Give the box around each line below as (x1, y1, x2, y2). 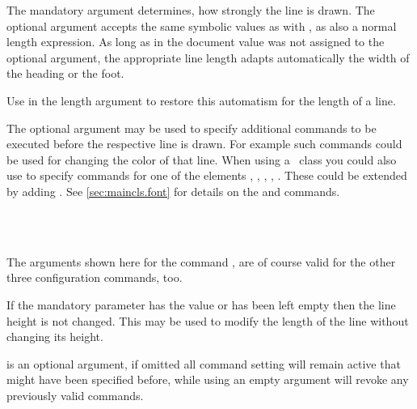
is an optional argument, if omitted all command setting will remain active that (6, 355, 401, 372)
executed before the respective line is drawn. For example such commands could (6, 135, 402, 152)
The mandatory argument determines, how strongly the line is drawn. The (6, 2, 375, 18)
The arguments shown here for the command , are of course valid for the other (6, 253, 396, 270)
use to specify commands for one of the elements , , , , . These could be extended (6, 167, 407, 184)
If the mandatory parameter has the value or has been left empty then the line (6, 296, 396, 313)
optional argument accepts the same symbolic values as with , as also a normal (6, 17, 397, 34)
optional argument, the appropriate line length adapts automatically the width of (6, 49, 410, 66)
